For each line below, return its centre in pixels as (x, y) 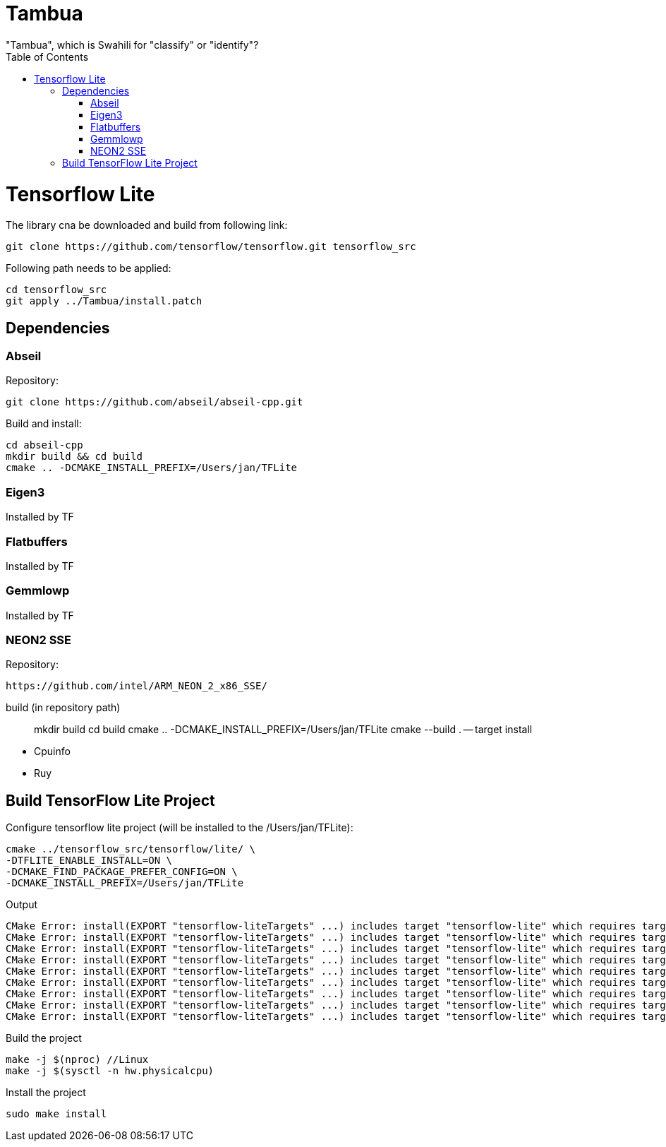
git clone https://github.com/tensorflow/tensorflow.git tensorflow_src (211, 247)
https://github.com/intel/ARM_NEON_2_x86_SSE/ (137, 686)
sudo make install (56, 1114)
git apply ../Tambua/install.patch (104, 301)
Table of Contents (47, 57)
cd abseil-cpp (44, 445)
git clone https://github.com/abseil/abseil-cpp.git (155, 402)
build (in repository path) (63, 708)
